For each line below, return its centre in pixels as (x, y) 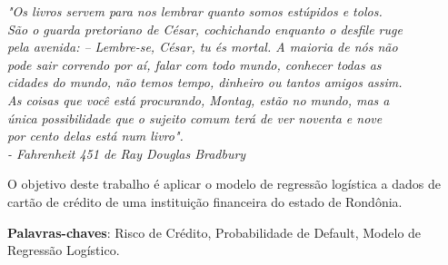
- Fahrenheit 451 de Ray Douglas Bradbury (127, 153)
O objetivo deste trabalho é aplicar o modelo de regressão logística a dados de (224, 184)
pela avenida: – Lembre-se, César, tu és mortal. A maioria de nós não (203, 47)
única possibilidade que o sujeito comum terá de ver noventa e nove (195, 118)
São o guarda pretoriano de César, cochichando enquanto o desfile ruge (205, 29)
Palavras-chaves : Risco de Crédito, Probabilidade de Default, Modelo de (214, 232)
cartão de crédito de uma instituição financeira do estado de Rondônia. (205, 201)
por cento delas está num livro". (95, 136)
